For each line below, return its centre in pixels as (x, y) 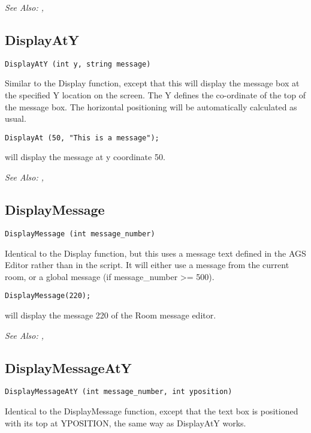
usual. (16, 118)
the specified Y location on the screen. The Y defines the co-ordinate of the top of (155, 95)
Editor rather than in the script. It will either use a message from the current (147, 265)
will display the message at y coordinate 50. (85, 157)
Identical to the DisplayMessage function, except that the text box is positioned (152, 411)
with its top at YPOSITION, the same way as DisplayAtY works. (126, 423)
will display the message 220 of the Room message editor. (111, 315)
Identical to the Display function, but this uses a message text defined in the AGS (155, 253)
